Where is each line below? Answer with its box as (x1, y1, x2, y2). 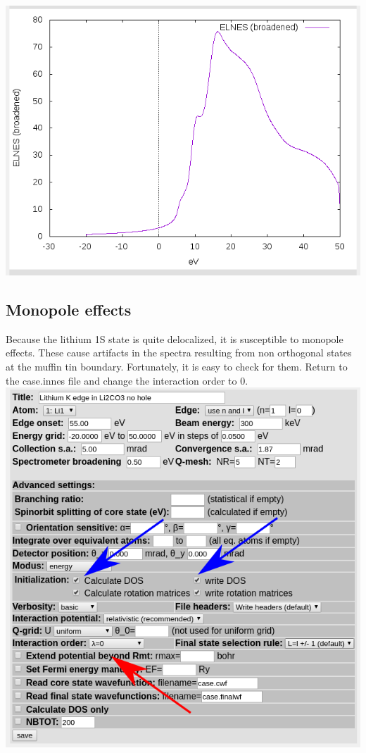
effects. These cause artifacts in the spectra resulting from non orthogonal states (6, 345, 352, 360)
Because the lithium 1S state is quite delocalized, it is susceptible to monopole (6, 331, 343, 346)
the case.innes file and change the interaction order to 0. (6, 373, 248, 387)
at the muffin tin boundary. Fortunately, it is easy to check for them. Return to (6, 359, 348, 373)
